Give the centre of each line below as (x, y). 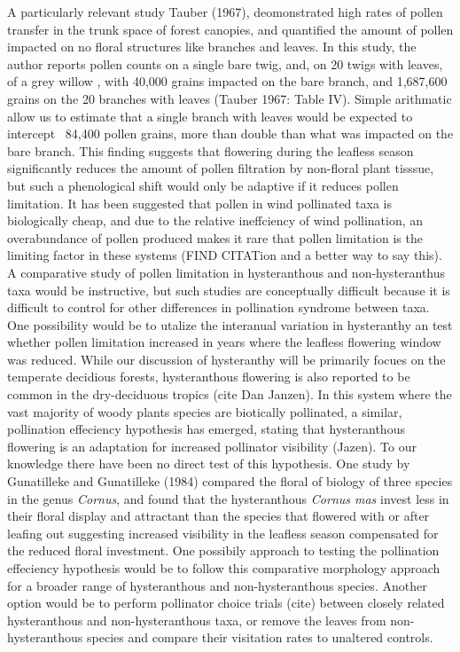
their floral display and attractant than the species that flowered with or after (218, 516)
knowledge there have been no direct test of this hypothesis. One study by (209, 463)
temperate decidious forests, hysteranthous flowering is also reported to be (209, 377)
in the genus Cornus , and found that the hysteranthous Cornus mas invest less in (228, 498)
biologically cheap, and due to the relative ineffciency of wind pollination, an (215, 220)
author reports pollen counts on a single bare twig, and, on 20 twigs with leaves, (225, 63)
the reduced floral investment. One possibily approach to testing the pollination (223, 550)
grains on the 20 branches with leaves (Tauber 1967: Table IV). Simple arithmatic (230, 98)
